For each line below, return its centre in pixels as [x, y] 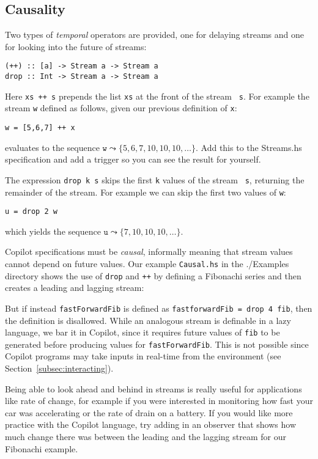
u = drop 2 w [31, 212]
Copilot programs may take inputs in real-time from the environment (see [143, 356]
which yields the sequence [53, 231]
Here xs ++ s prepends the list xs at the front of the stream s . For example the [157, 96]
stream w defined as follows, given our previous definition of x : [121, 108]
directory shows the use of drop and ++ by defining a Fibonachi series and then [153, 275]
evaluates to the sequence [52, 147]
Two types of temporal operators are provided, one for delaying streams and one [154, 35]
